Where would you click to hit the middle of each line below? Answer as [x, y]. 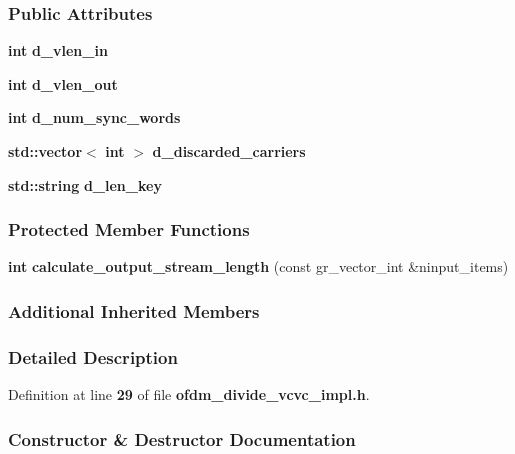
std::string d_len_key [85, 184]
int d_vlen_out [63, 83]
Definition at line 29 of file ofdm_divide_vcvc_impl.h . [189, 394]
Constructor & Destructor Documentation [182, 438]
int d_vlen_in [58, 50]
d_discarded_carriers [229, 151]
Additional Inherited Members [134, 310]
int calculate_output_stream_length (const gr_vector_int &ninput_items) [258, 266]
